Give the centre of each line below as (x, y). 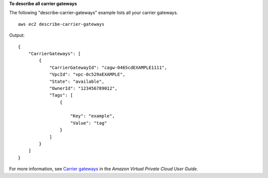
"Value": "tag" (89, 123)
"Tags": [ (61, 95)
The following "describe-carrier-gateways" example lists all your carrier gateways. (94, 13)
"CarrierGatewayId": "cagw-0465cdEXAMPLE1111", (108, 67)
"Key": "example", (93, 116)
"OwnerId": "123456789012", (83, 88)
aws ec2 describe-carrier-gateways (61, 24)
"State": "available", (77, 81)
